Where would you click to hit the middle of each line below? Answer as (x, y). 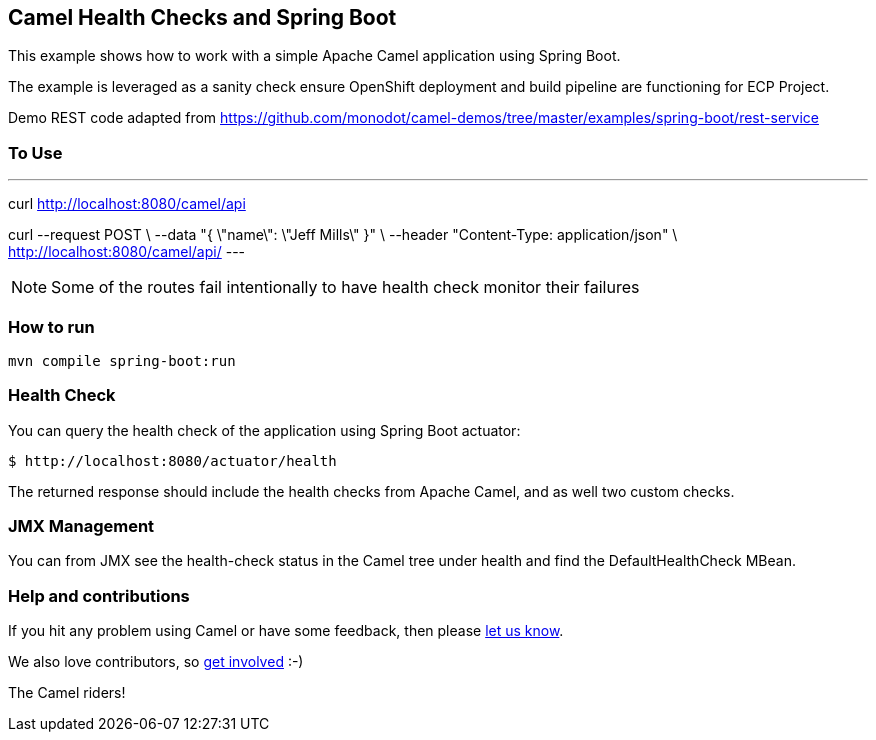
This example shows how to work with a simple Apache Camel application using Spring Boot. (314, 56)
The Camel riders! (67, 693)
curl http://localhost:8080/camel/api (127, 204)
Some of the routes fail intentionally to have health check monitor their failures (345, 287)
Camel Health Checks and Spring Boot (202, 17)
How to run (51, 326)
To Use (35, 152)
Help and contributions (99, 595)
